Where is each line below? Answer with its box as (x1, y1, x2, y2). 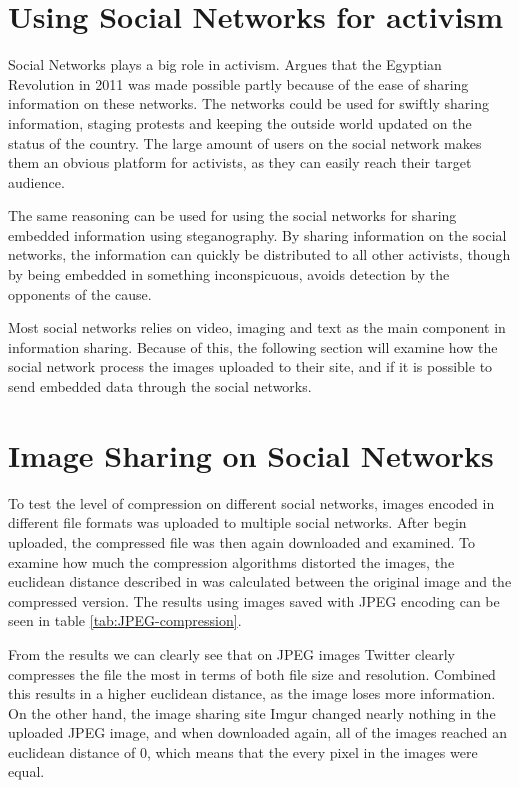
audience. (8, 171, 65, 192)
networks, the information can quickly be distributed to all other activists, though (8, 244, 511, 265)
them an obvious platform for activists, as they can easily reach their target (8, 152, 472, 173)
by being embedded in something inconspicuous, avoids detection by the (8, 264, 450, 285)
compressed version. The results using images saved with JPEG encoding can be (8, 590, 500, 611)
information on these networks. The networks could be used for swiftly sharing (8, 93, 489, 114)
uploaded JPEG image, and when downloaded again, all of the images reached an (8, 722, 507, 743)
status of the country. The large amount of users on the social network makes (8, 132, 482, 153)
